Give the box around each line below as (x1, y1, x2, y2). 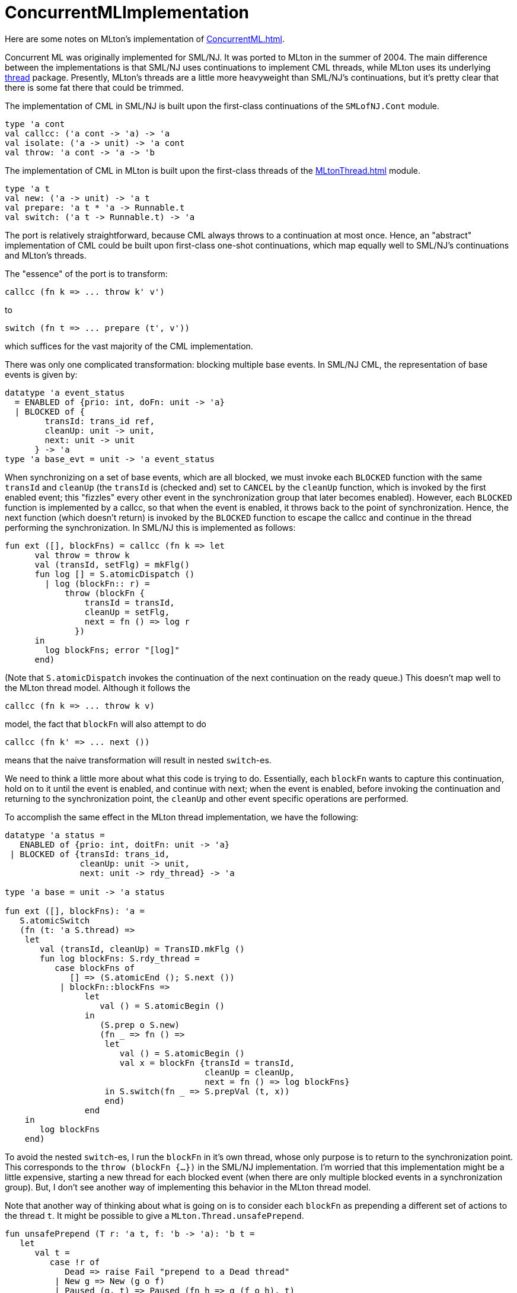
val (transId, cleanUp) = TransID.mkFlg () (40, 944, 245, 954)
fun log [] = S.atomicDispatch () (34, 569, 195, 579)
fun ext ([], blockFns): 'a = (5, 906, 145, 916)
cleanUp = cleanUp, (205, 1067, 295, 1077)
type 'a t (5, 183, 50, 193)
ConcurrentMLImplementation (5, 2, 249, 23)
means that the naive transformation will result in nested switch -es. (5, 754, 272, 765)
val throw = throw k (34, 550, 130, 560)
